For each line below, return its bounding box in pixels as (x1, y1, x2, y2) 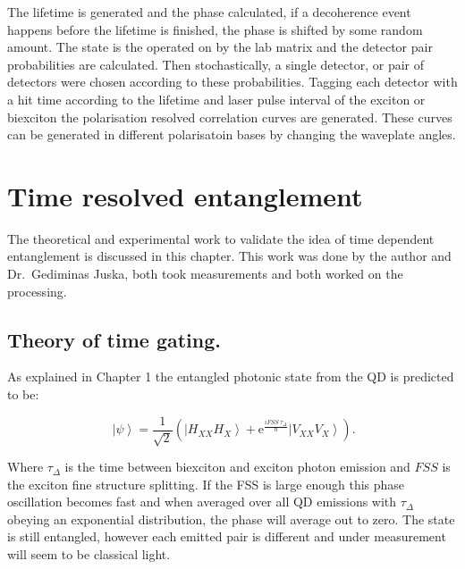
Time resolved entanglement (7, 177, 363, 213)
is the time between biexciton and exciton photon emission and (64, 457, 410, 476)
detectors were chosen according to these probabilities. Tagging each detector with (7, 72, 458, 91)
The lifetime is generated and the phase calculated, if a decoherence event (7, 3, 411, 21)
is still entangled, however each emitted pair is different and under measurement (7, 527, 446, 546)
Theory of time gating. (7, 325, 222, 353)
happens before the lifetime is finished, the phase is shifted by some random (7, 20, 423, 38)
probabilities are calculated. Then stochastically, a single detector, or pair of (7, 54, 425, 73)
